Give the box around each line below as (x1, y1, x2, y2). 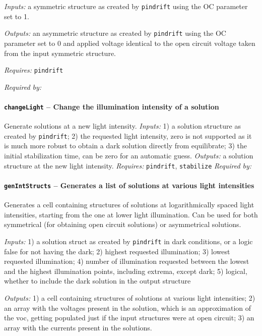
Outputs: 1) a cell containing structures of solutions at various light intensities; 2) (4, 292, 255, 303)
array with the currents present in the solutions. (4, 322, 152, 332)
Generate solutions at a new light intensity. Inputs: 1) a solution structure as (4, 121, 241, 131)
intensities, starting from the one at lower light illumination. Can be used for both (4, 209, 258, 219)
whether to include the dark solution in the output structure (4, 275, 191, 286)
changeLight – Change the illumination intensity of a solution (4, 101, 219, 111)
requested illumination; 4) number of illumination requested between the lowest (4, 256, 249, 266)
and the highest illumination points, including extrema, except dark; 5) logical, (4, 265, 247, 276)
